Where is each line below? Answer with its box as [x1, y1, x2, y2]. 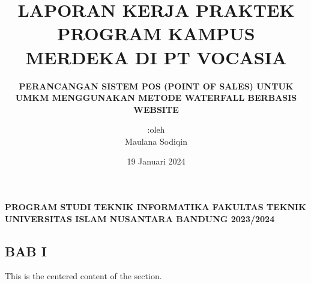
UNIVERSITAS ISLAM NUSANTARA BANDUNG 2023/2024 [5, 212, 275, 225]
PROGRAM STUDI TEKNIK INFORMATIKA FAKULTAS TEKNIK [5, 201, 306, 213]
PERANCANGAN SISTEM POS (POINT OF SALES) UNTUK [19, 79, 294, 92]
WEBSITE [133, 103, 179, 115]
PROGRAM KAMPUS [57, 21, 255, 46]
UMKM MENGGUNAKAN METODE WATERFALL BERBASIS [15, 91, 297, 104]
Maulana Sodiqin [125, 134, 187, 147]
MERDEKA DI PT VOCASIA [25, 44, 287, 69]
